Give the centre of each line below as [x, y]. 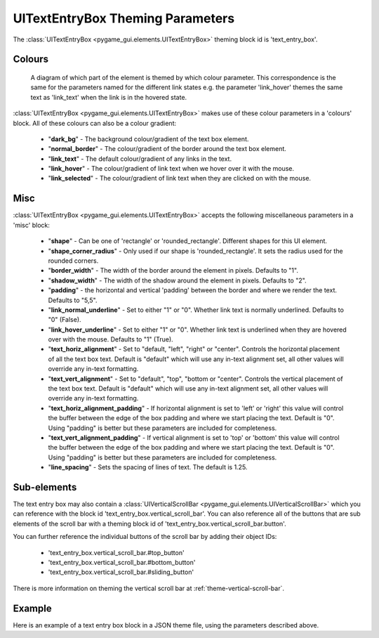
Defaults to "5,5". [73, 300]
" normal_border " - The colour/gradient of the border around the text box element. [167, 149]
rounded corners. [73, 261]
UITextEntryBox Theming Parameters [124, 18]
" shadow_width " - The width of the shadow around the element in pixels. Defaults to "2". [177, 280]
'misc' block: [32, 225]
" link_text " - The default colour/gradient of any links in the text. [140, 159]
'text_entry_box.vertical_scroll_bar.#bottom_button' [122, 562]
